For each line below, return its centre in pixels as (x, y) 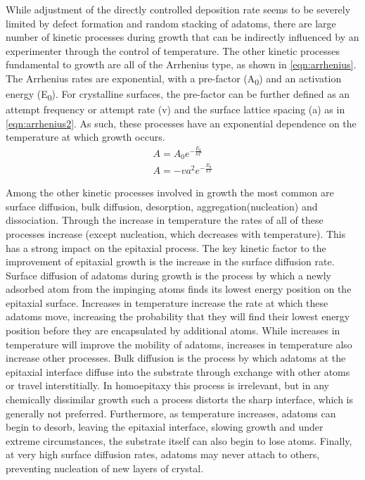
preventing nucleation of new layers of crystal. (105, 468)
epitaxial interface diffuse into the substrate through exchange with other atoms (178, 371)
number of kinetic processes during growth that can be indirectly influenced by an (182, 37)
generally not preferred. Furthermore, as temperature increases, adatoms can (171, 413)
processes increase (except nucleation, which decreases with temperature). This (176, 233)
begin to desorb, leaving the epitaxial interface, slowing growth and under (165, 427)
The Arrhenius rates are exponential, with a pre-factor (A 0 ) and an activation (174, 79)
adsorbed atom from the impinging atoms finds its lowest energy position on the (179, 289)
